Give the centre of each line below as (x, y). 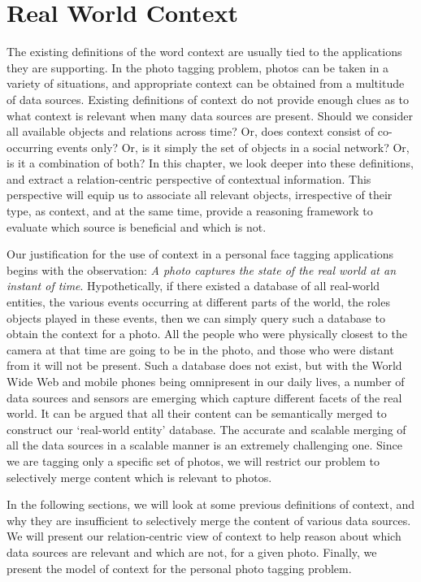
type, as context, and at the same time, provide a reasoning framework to (190, 211)
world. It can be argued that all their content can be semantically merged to (197, 413)
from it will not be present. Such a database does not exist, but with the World (204, 365)
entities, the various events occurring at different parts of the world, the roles (198, 302)
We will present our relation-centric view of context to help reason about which (204, 536)
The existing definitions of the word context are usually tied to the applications (204, 52)
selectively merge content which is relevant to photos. (139, 477)
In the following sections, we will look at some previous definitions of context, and (211, 504)
